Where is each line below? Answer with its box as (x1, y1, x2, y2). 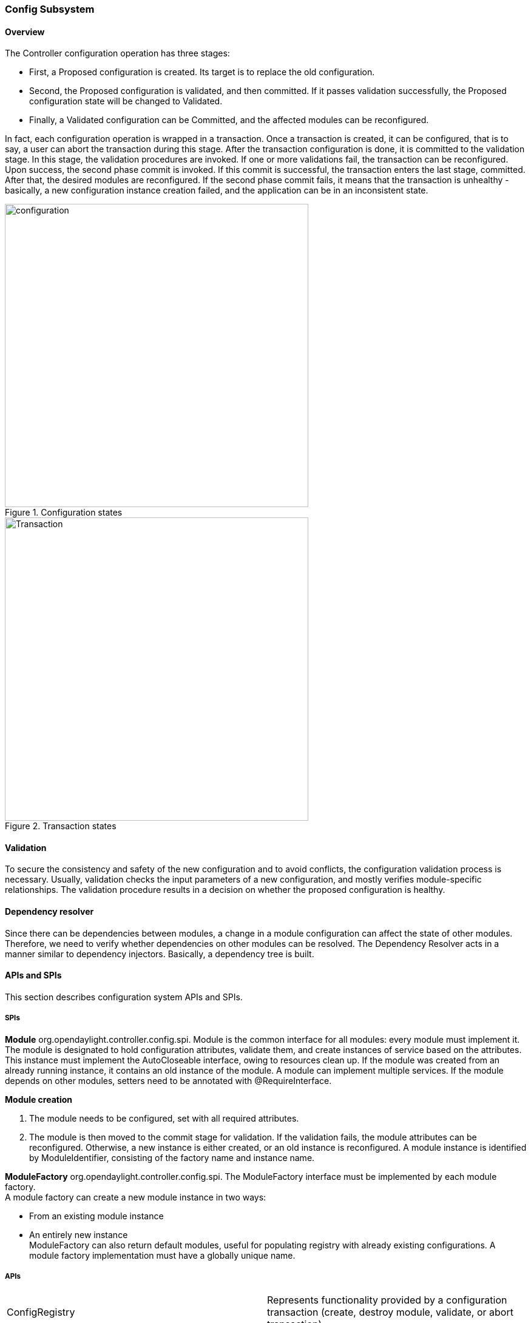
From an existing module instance (29, 1210, 164, 1221)
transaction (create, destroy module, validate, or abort (267, 1306, 513, 1319)
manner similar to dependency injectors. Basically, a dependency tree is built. (5, 948, 314, 959)
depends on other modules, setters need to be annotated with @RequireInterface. (5, 1075, 332, 1086)
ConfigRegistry (7, 1306, 75, 1319)
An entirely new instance (29, 1229, 128, 1240)
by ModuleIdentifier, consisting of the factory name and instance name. (29, 1152, 315, 1163)
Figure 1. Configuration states (5, 507, 123, 518)
